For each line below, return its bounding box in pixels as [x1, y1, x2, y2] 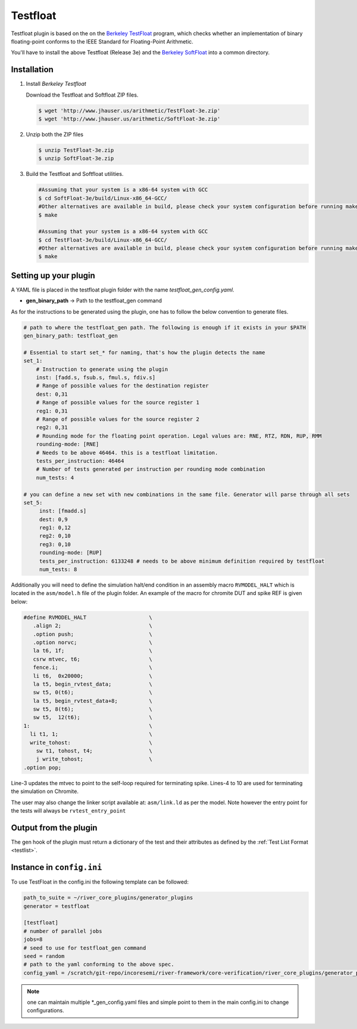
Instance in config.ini [11, 862, 102, 873]
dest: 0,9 [39, 516, 68, 523]
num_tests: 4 [36, 474, 74, 481]
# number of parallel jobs [23, 928, 102, 934]
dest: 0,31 [36, 390, 68, 398]
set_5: [23, 499, 43, 506]
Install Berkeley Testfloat [26, 80, 86, 88]
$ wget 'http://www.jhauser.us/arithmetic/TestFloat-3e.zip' [38, 107, 221, 114]
